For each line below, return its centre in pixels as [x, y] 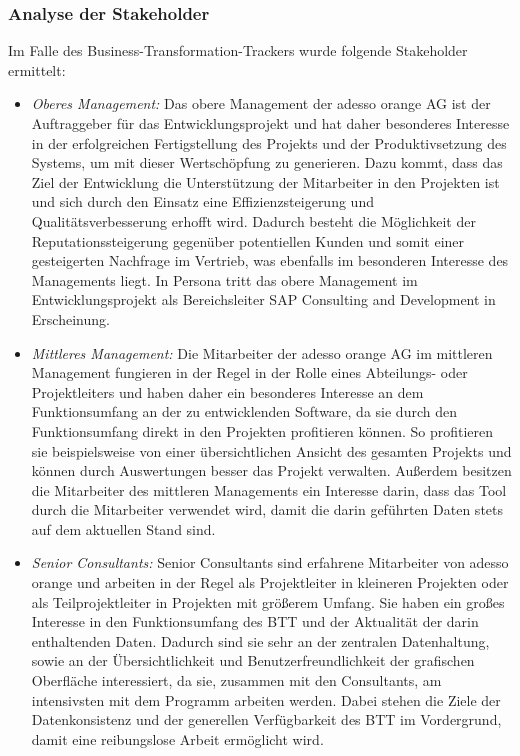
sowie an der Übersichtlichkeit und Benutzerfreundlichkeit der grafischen [253, 660]
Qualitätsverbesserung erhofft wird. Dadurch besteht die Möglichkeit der [253, 220]
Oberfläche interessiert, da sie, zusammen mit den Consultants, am [236, 680]
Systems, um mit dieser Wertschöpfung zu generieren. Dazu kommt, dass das [267, 162]
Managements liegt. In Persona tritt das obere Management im [224, 279]
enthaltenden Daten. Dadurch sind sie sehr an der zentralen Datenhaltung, [260, 640]
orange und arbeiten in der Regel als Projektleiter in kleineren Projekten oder [270, 582]
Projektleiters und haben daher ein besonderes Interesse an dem [227, 391]
